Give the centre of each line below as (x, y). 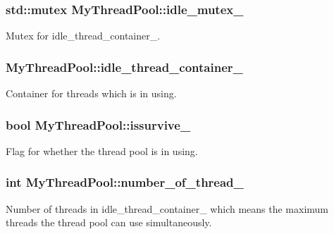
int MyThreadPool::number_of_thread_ (125, 182)
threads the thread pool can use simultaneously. (109, 222)
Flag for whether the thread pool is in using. (102, 150)
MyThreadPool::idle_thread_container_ (124, 67)
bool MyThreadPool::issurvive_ (98, 124)
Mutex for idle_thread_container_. (83, 36)
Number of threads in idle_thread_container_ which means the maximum (167, 208)
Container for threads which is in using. (91, 93)
